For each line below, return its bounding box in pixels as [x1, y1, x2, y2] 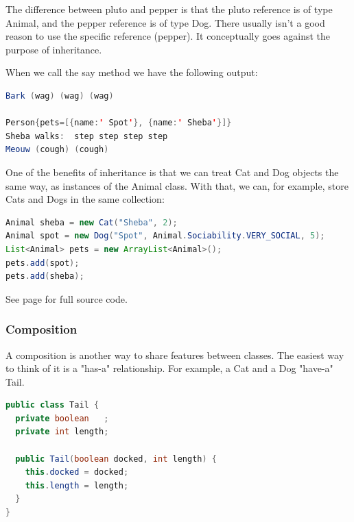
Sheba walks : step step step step [5, 131, 168, 141]
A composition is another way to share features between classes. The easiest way [5, 347, 344, 362]
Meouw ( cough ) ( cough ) [5, 145, 109, 155]
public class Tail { [5, 400, 99, 410]
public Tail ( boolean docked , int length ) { [15, 453, 217, 464]
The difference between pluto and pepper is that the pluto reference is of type [5, 2, 333, 16]
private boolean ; [15, 413, 109, 423]
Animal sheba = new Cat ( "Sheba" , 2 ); [5, 217, 178, 227]
